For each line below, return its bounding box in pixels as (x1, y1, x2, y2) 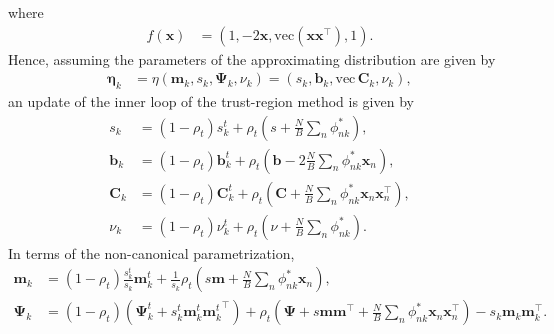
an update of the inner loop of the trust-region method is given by (8, 91, 414, 112)
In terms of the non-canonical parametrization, (8, 242, 295, 263)
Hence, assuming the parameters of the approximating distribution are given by (8, 48, 496, 69)
